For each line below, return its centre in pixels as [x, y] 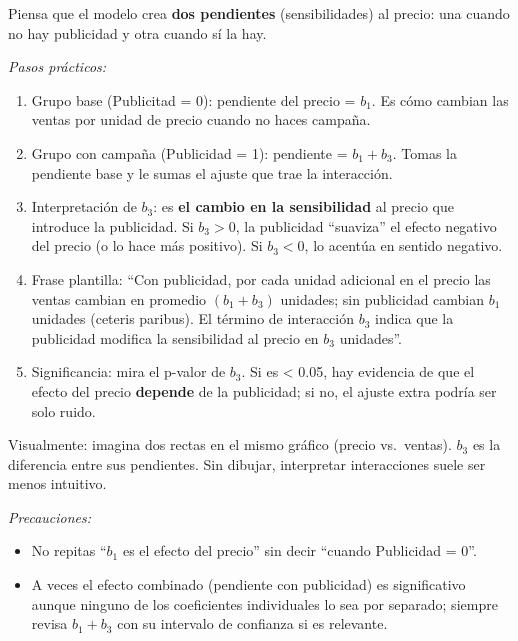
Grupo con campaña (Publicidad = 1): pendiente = [189, 152]
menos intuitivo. [57, 483]
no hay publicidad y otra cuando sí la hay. [137, 32]
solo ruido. [63, 410]
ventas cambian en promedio [119, 298]
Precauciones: [50, 516]
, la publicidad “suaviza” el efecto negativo [366, 225]
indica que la [414, 318]
